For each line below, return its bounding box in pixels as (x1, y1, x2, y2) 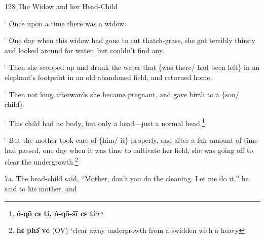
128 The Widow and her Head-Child (5, 1, 118, 11)
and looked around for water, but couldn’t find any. (5, 45, 165, 55)
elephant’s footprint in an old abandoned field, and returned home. (5, 71, 212, 82)
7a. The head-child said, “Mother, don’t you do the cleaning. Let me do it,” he (5, 173, 249, 184)
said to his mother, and (5, 183, 77, 194)
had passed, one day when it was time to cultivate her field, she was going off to (5, 144, 253, 155)
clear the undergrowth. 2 (5, 155, 78, 167)
